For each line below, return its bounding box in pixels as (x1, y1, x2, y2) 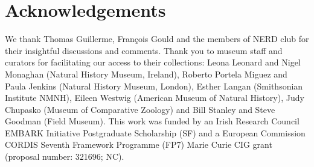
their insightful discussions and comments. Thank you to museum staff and (5, 44, 283, 56)
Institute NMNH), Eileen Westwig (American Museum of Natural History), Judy (5, 91, 304, 104)
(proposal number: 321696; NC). (5, 150, 124, 163)
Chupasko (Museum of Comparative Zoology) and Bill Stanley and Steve (5, 103, 275, 115)
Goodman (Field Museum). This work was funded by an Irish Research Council (5, 115, 300, 127)
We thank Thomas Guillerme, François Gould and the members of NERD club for (5, 32, 309, 45)
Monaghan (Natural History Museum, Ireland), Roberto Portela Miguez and (5, 67, 287, 80)
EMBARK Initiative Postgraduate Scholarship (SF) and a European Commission (5, 126, 306, 139)
